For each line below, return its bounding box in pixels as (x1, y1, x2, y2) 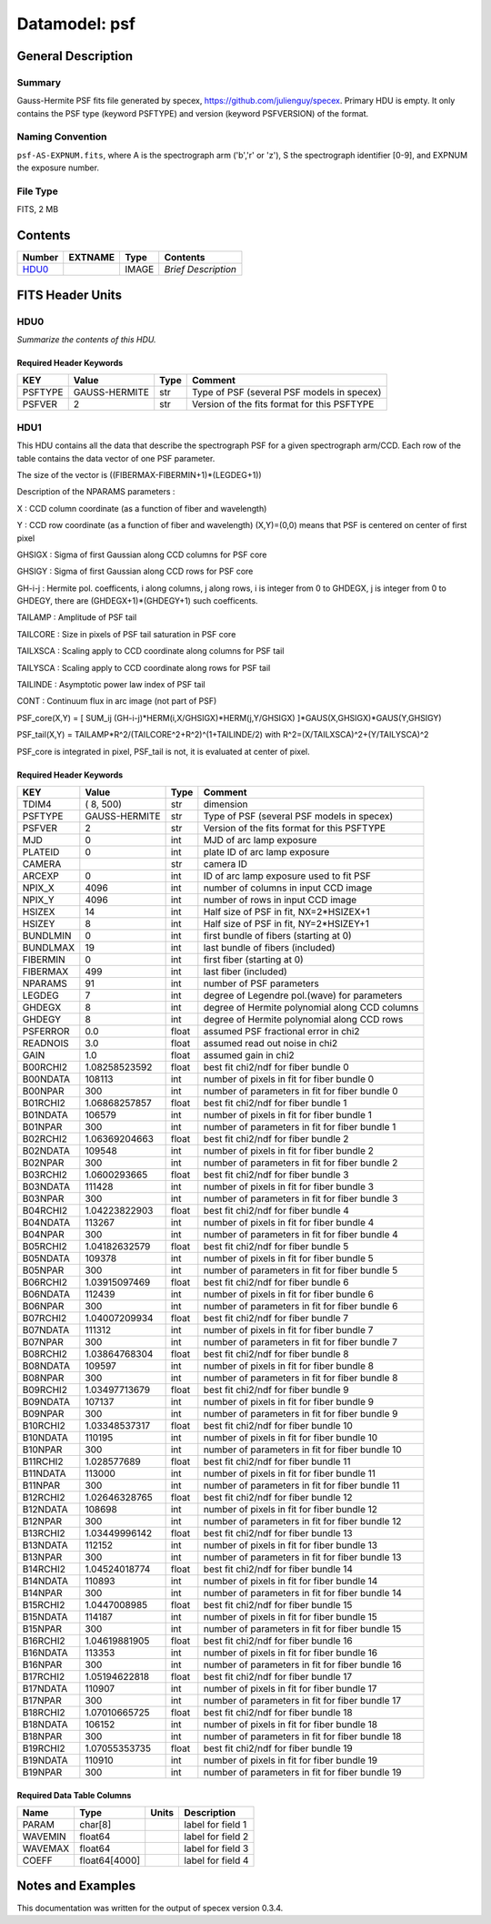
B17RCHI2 (22, 1671, 65, 1683)
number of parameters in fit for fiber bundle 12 (203, 1515, 402, 1527)
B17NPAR (22, 1695, 63, 1706)
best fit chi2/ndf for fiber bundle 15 (203, 1599, 353, 1611)
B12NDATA (22, 1503, 68, 1515)
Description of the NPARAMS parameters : (16, 486, 175, 497)
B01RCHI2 (22, 1097, 65, 1109)
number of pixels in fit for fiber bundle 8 (203, 1359, 375, 1372)
